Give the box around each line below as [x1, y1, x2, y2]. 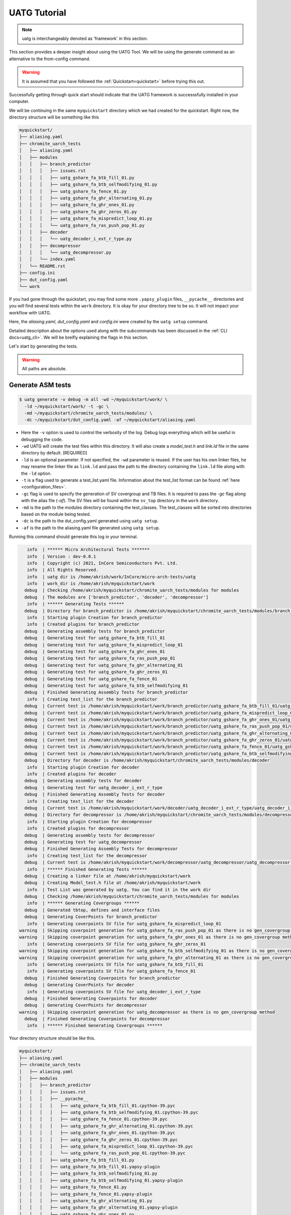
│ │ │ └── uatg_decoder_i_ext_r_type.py [19, 236, 132, 242]
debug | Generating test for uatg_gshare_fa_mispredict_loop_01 [24, 642, 183, 647]
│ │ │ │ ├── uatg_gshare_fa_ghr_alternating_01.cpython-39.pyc [19, 1123, 194, 1128]
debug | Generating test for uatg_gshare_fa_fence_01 [24, 676, 158, 681]
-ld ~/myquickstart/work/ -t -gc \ [24, 403, 109, 409]
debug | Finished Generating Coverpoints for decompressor [24, 1016, 170, 1022]
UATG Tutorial [9, 7, 66, 18]
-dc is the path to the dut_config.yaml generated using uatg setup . [21, 518, 159, 524]
